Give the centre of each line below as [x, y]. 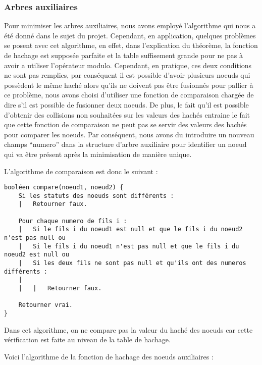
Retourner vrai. [46, 305]
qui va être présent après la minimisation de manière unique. [98, 154]
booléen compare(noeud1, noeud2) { [64, 188]
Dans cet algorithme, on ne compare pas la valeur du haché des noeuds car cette [128, 329]
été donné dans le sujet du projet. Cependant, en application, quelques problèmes [130, 35]
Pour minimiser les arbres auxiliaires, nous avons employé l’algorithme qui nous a [130, 25]
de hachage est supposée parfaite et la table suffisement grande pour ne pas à [124, 55]
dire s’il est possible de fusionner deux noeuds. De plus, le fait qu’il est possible [126, 104]
